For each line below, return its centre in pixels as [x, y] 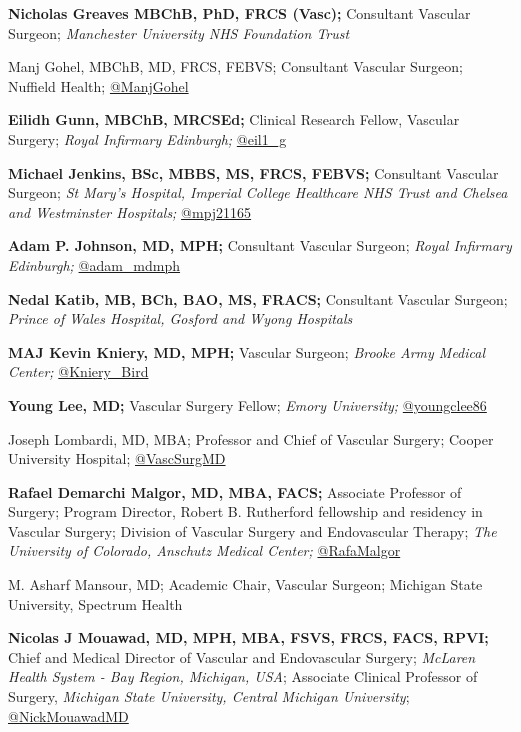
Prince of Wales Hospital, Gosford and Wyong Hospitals [180, 318]
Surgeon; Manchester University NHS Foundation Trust [179, 32]
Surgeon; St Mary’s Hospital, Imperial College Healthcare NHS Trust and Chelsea [258, 192]
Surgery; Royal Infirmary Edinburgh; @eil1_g [147, 138]
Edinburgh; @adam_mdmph [94, 264]
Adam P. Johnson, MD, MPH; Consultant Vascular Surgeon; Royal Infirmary [260, 245]
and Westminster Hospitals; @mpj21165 [130, 211]
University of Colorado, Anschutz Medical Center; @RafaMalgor [204, 550]
